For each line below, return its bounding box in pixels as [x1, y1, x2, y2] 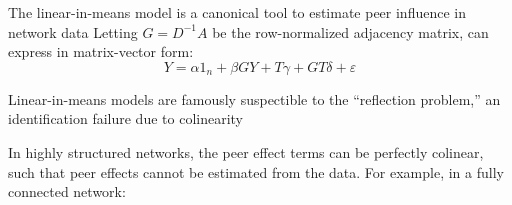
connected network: [8, 181, 126, 202]
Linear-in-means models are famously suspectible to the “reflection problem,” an [8, 88, 501, 109]
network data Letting [8, 21, 138, 42]
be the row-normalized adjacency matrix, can [212, 21, 489, 42]
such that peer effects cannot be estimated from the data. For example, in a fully [8, 161, 504, 182]
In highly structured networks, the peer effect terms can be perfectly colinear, [8, 141, 484, 162]
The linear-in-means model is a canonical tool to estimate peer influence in [8, 2, 466, 22]
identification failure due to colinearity [8, 108, 244, 129]
